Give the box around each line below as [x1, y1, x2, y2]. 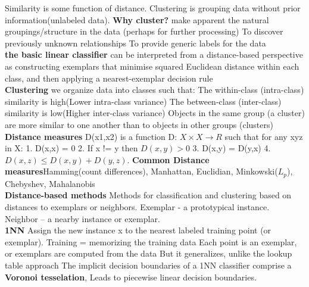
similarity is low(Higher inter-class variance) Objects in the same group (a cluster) [5, 107, 305, 119]
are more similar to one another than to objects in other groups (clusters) [5, 118, 273, 130]
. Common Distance [127, 153, 210, 166]
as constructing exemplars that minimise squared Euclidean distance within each [5, 60, 299, 72]
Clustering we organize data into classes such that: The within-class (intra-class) [5, 83, 304, 96]
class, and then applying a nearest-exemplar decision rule [5, 71, 213, 84]
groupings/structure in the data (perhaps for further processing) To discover [5, 25, 283, 38]
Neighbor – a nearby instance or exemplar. [5, 212, 160, 224]
